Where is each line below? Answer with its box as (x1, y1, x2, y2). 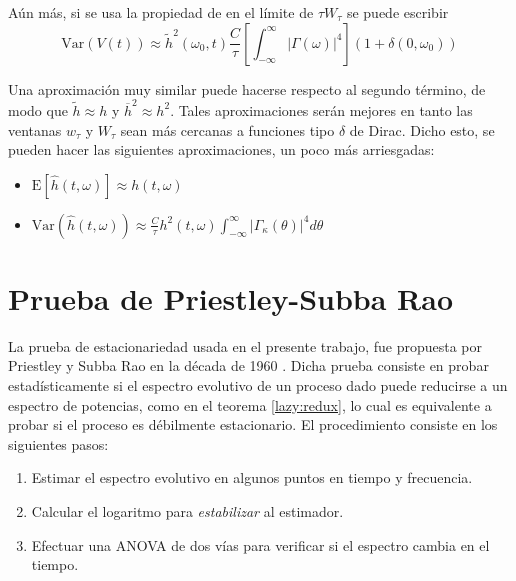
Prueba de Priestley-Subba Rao (8, 277, 454, 318)
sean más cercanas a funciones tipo (120, 119, 335, 140)
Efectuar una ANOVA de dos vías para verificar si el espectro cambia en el (31, 534, 490, 555)
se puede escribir (346, 2, 449, 22)
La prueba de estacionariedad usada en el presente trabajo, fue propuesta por (8, 335, 483, 356)
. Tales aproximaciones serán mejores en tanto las (170, 99, 473, 120)
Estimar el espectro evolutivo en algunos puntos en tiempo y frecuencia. (31, 467, 473, 488)
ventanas (8, 119, 62, 140)
